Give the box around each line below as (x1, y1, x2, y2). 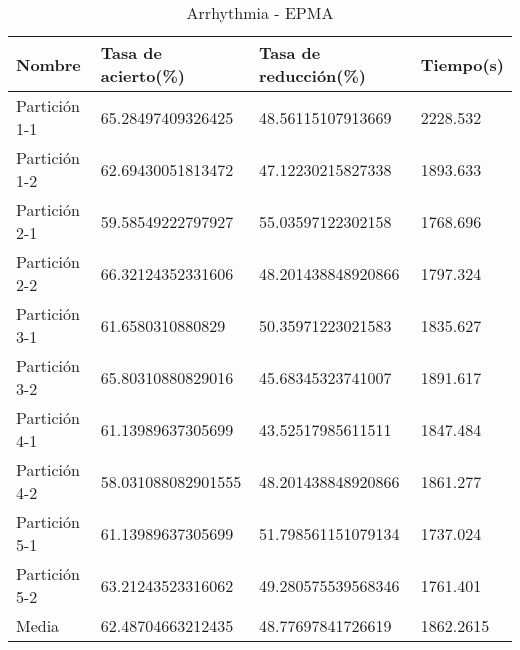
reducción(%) (258, 64, 366, 87)
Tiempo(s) (420, 52, 504, 76)
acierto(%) (100, 64, 185, 87)
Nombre (16, 52, 81, 76)
